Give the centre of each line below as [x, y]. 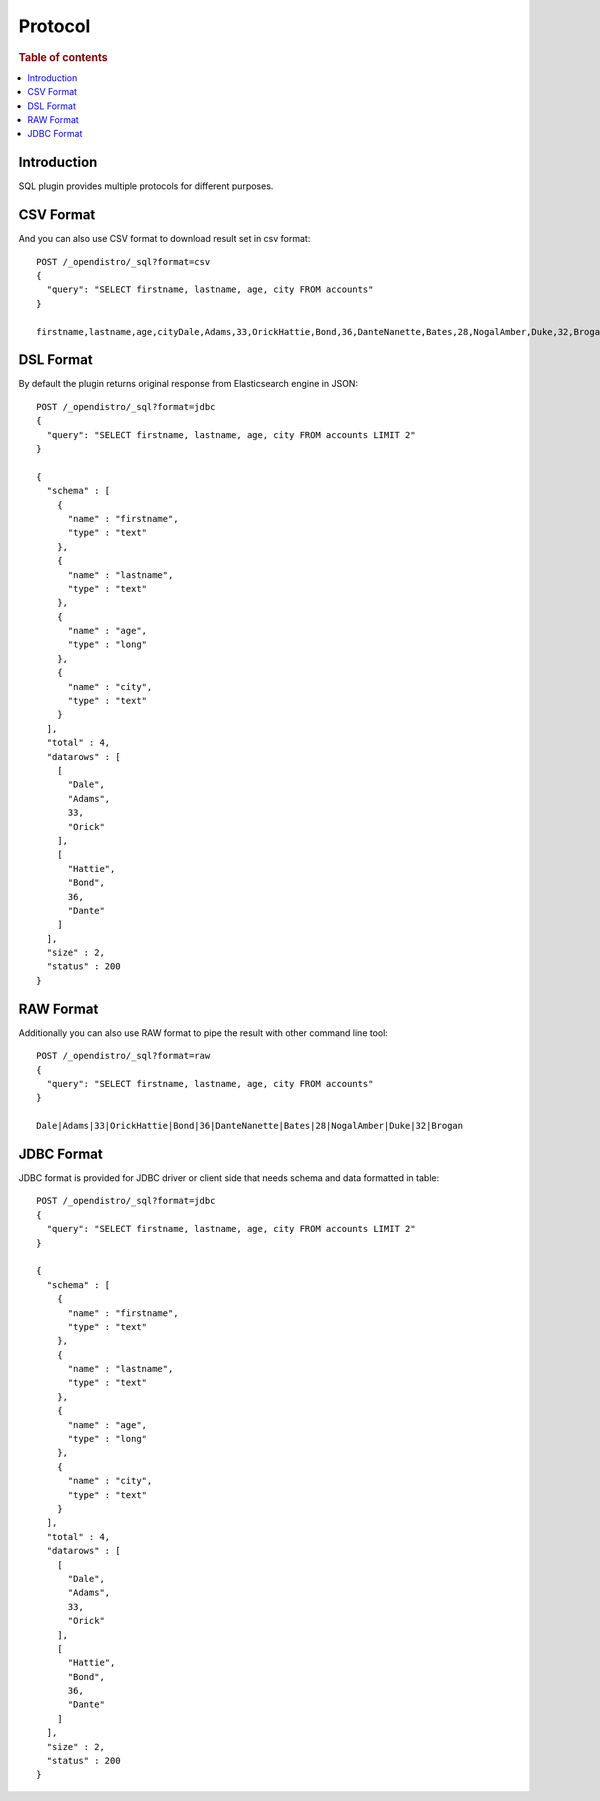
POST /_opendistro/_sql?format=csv [123, 261]
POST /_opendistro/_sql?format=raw [123, 1056]
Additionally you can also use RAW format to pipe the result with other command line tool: [203, 1032]
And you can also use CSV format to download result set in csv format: [164, 239]
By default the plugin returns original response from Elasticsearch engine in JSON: [188, 384]
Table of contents [63, 57]
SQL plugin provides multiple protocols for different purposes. [146, 186]
